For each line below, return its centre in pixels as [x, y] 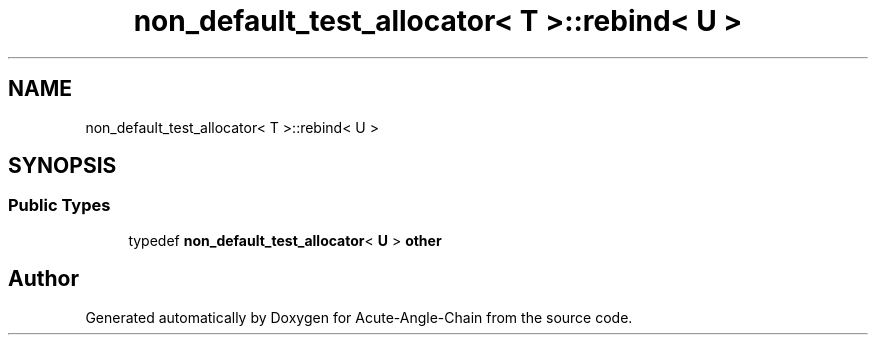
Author [43, 279]
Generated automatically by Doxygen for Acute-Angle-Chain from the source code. [359, 317]
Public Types [59, 205]
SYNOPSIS [62, 166]
